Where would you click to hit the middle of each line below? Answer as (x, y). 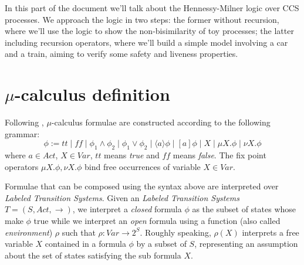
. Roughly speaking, (175, 232)
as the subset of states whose (244, 209)
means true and (132, 155)
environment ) (29, 232)
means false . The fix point (219, 155)
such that (79, 232)
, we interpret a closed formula (127, 209)
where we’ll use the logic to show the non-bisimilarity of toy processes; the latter (149, 31)
